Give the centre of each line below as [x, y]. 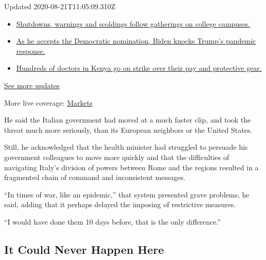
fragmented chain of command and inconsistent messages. [95, 177]
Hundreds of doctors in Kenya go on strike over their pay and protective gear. [139, 68]
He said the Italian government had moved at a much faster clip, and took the [128, 120]
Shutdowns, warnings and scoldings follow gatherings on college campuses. [133, 23]
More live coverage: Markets [48, 102]
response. [31, 51]
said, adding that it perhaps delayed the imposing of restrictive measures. [120, 204]
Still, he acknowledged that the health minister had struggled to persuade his [126, 147]
